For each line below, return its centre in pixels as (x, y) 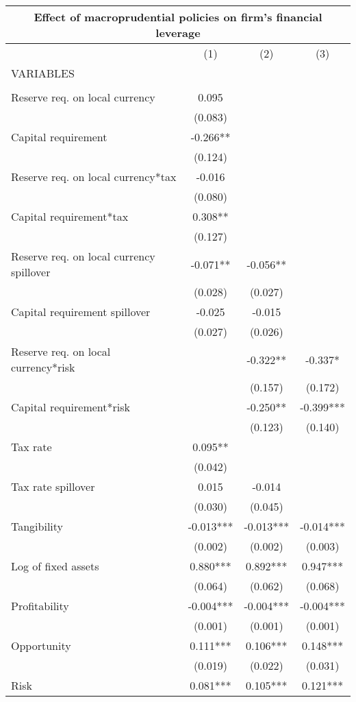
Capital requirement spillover (81, 312)
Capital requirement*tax (70, 216)
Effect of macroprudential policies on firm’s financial (178, 17)
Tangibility (37, 526)
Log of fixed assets (55, 566)
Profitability (40, 606)
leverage (178, 33)
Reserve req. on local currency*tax (94, 177)
